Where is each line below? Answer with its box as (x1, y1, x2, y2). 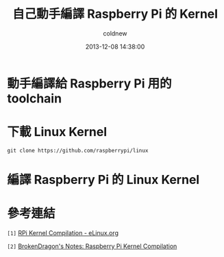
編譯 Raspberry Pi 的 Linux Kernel (7, 172, 200, 188)
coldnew (103, 29, 127, 38)
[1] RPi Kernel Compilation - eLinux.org (7, 229, 119, 236)
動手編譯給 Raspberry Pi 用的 (7, 76, 173, 91)
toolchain (7, 90, 62, 106)
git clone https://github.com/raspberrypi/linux (7, 147, 149, 154)
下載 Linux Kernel (7, 124, 108, 140)
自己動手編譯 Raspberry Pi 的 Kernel (12, 6, 218, 22)
